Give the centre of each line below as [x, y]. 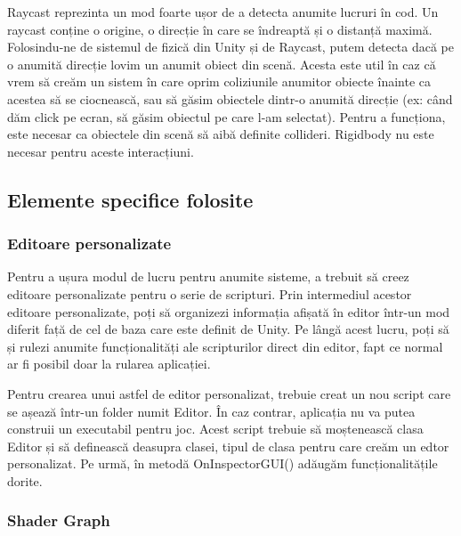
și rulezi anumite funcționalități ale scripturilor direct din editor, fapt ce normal [225, 346]
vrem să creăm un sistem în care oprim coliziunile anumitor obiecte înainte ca [219, 81]
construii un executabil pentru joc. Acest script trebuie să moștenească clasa [215, 429]
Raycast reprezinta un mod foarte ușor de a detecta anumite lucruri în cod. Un [223, 12]
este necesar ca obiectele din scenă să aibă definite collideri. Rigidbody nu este [221, 134]
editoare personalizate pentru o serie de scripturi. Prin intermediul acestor [210, 293]
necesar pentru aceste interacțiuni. [101, 151]
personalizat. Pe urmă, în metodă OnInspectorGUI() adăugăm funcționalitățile [222, 463]
